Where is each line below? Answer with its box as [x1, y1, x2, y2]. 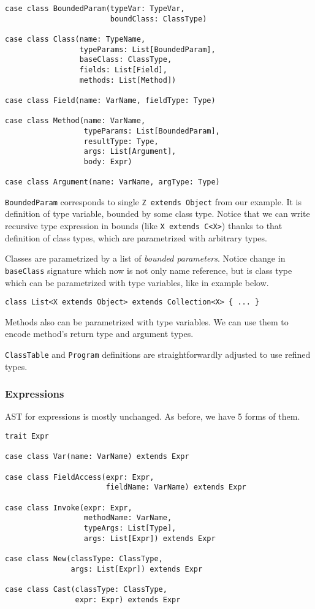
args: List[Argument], [83, 147, 176, 156]
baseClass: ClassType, [79, 55, 172, 64]
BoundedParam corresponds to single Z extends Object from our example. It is [5, 195, 302, 208]
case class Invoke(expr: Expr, [5, 503, 132, 512]
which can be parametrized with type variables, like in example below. [5, 276, 269, 289]
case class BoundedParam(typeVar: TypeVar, [5, 4, 185, 13]
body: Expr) [83, 157, 132, 166]
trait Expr [5, 432, 49, 441]
